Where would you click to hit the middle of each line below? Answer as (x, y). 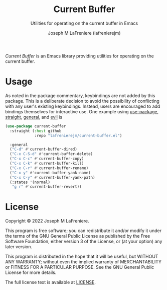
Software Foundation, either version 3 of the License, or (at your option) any (84, 241)
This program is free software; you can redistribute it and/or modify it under (83, 231)
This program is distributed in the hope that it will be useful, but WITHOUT (82, 257)
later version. (19, 247)
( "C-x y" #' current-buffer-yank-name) (50, 173)
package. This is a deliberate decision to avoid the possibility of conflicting (82, 101)
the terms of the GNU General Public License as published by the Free (78, 236)
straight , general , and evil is (34, 117)
